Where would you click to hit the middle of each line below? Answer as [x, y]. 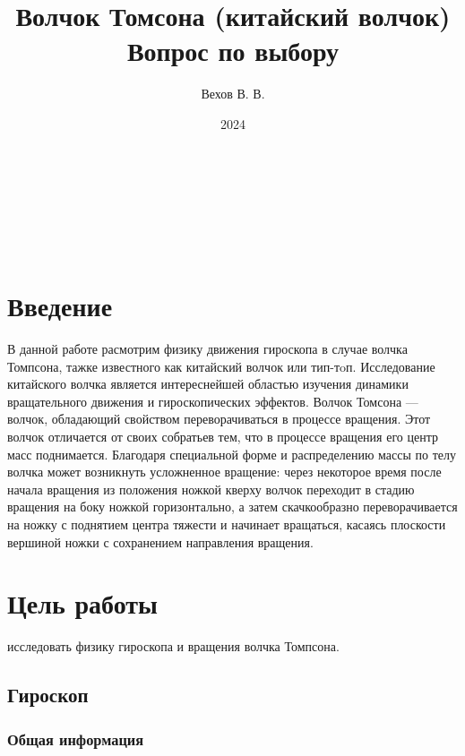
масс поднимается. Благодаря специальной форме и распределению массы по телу [232, 454]
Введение [60, 306]
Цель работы [82, 603]
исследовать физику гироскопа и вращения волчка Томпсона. [173, 646]
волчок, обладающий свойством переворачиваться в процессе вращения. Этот [219, 419]
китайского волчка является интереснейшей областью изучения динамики [208, 384]
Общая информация [76, 739]
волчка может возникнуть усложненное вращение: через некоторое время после [224, 472]
